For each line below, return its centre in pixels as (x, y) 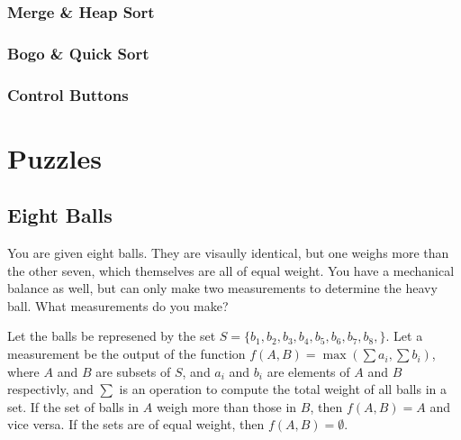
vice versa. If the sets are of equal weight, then (136, 424)
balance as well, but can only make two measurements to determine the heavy (222, 288)
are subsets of (133, 371)
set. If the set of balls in (73, 406)
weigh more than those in (226, 406)
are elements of (308, 371)
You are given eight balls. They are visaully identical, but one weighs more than (228, 253)
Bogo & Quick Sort (78, 53)
